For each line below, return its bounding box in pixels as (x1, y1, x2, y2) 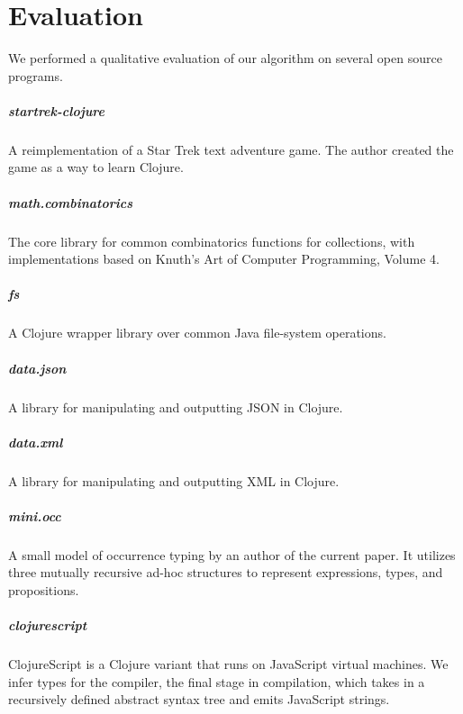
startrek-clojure (8, 101, 105, 120)
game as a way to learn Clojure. (8, 158, 184, 176)
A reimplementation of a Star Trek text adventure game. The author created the (8, 140, 454, 158)
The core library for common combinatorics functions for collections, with (8, 231, 415, 250)
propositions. (8, 581, 79, 600)
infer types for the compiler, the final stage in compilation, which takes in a (8, 672, 425, 691)
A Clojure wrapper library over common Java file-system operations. (8, 323, 386, 342)
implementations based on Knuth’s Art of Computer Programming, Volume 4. (8, 249, 440, 268)
